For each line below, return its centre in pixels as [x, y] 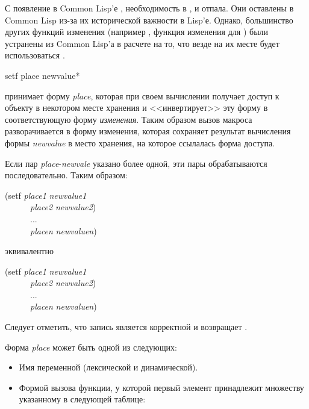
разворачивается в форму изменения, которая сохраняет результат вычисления [148, 131]
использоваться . [35, 55]
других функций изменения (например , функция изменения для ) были [137, 32]
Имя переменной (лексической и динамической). [108, 367]
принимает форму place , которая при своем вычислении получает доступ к [142, 95]
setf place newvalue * [42, 75]
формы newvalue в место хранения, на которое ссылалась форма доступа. [140, 142]
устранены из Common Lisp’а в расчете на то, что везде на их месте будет [142, 43]
